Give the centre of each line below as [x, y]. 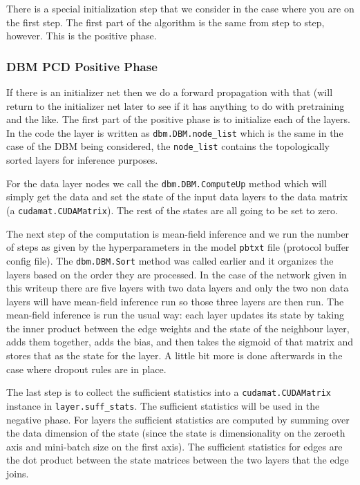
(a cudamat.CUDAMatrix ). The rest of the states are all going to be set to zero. [172, 210]
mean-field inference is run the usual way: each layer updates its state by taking [175, 315]
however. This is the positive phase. [82, 36]
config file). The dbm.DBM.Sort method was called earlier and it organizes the [170, 260]
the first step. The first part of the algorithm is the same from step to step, [165, 22]
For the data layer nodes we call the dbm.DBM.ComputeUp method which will [167, 183]
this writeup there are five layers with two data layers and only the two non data [178, 288]
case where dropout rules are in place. [86, 369]
